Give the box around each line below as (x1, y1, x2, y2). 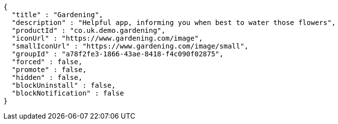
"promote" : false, (11, 66, 87, 74)
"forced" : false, (11, 58, 83, 66)
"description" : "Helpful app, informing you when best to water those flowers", (11, 19, 336, 26)
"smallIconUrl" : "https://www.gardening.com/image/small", (11, 42, 249, 50)
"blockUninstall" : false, (11, 81, 116, 89)
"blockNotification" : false (11, 89, 124, 97)
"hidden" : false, (11, 74, 83, 81)
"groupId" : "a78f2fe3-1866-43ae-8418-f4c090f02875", (11, 50, 224, 58)
